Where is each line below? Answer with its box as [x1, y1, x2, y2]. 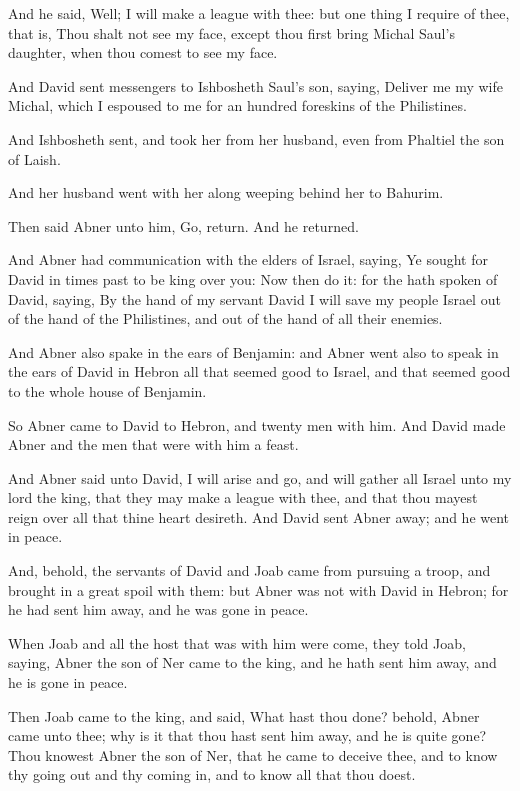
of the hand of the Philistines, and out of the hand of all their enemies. [8, 308, 443, 329]
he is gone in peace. [8, 672, 128, 693]
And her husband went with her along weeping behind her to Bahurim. [8, 182, 444, 203]
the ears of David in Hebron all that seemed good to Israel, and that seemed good [8, 361, 511, 382]
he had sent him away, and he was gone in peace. [8, 599, 309, 620]
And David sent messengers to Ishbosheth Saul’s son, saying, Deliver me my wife [8, 75, 503, 96]
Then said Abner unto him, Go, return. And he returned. [8, 215, 359, 236]
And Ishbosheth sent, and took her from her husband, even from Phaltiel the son [8, 128, 505, 149]
